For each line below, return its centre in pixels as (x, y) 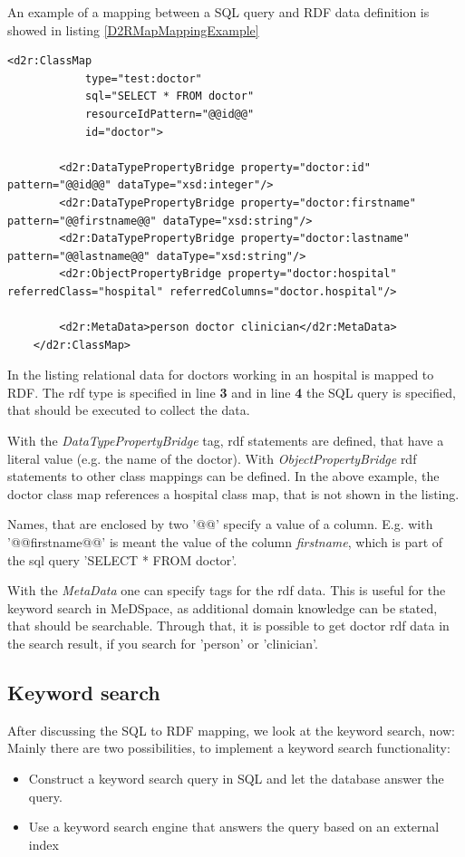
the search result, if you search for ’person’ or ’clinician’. (163, 643)
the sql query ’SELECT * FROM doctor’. (122, 559)
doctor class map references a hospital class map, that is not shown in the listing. (233, 493)
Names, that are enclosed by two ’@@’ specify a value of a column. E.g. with (220, 524)
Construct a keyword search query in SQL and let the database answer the (236, 778)
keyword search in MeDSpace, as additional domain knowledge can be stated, (223, 607)
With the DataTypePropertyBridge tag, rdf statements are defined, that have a (226, 441)
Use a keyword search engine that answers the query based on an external (234, 827)
